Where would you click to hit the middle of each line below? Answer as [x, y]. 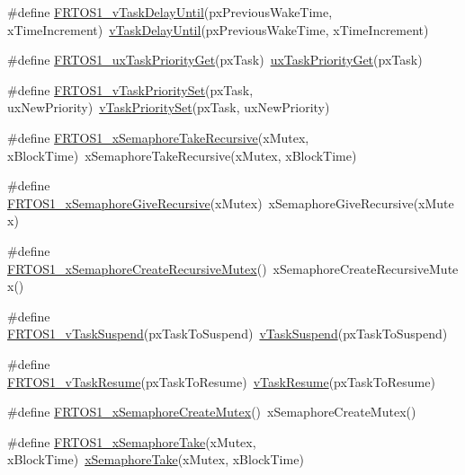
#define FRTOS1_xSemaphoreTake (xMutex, [132, 441]
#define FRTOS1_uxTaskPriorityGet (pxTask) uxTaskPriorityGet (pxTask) [215, 60]
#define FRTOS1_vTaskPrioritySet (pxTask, [130, 89]
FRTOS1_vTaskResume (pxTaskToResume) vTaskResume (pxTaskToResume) [221, 381]
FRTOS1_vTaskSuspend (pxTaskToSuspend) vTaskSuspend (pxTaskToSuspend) [228, 334]
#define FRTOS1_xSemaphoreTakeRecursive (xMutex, [158, 137]
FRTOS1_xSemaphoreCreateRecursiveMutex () [137, 268]
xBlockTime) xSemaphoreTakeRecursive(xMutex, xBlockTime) [182, 155]
